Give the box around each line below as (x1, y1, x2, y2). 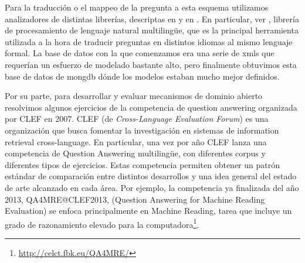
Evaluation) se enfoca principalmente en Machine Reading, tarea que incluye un (5, 204, 292, 217)
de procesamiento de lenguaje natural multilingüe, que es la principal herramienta (5, 24, 299, 36)
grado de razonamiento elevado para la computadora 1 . (5, 216, 199, 230)
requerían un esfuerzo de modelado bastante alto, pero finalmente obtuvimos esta (5, 58, 297, 70)
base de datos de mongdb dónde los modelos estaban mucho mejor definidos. (5, 70, 280, 82)
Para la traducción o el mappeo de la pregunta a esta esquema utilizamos (5, 1, 269, 13)
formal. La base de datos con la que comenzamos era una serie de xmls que (5, 47, 274, 59)
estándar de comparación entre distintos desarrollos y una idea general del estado (5, 170, 297, 182)
